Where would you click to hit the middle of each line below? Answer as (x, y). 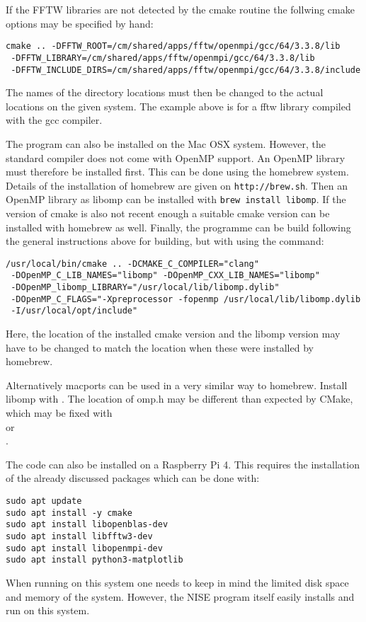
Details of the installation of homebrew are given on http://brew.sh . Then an (177, 185)
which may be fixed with (59, 413)
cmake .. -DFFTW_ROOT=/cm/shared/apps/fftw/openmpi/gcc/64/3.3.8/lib (173, 46)
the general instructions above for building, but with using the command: (165, 241)
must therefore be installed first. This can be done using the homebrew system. (177, 172)
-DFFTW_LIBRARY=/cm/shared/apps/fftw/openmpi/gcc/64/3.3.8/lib (163, 58)
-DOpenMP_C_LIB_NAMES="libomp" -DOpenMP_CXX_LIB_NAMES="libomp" (165, 276)
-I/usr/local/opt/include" (74, 311)
